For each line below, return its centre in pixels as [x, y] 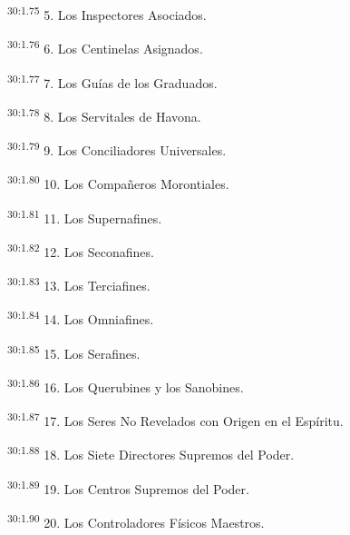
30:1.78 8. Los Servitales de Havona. [104, 114]
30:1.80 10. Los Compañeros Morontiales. [118, 182]
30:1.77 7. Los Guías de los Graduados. [112, 81]
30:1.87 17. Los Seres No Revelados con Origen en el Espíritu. [175, 419]
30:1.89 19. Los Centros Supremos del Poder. [128, 487]
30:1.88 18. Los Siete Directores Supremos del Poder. [151, 453]
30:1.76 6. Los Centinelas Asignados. [105, 47]
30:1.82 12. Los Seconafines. [81, 250]
